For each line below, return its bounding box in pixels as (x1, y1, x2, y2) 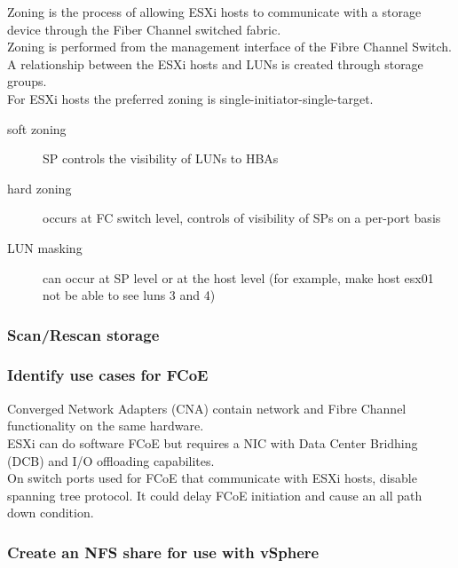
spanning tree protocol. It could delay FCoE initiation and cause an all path (7, 485, 422, 504)
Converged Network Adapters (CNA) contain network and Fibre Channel (7, 398, 407, 417)
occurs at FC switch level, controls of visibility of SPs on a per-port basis (43, 209, 441, 227)
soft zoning (7, 119, 67, 138)
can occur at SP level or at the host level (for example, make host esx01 (43, 268, 434, 287)
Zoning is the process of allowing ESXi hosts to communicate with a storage (7, 3, 422, 20)
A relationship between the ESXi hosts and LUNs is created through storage (7, 54, 423, 73)
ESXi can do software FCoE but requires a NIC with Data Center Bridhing (7, 433, 418, 452)
